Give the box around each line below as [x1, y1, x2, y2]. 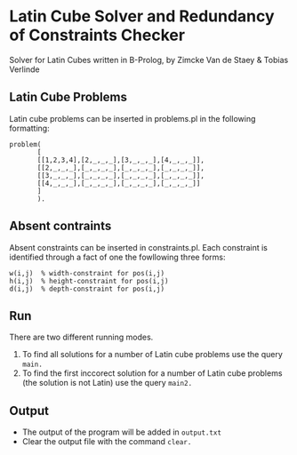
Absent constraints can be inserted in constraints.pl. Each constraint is [9, 242, 269, 252]
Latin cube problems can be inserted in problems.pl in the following [9, 113, 256, 124]
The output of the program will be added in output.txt [21, 427, 222, 437]
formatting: [9, 123, 51, 133]
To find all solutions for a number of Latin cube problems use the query [21, 349, 283, 360]
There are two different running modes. [9, 331, 154, 343]
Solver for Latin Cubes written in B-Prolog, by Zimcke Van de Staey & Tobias [9, 54, 289, 65]
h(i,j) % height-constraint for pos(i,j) [9, 276, 169, 285]
